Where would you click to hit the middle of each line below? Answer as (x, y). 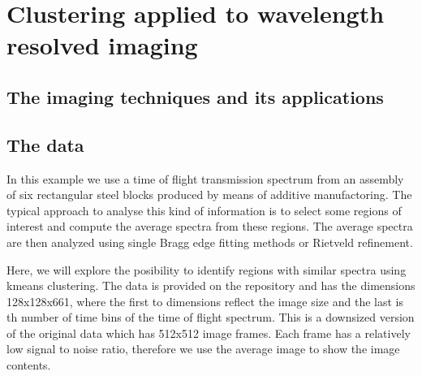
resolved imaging (102, 45)
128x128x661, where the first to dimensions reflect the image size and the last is (205, 301)
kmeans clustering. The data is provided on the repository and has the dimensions (211, 285)
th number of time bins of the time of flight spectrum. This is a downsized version (211, 317)
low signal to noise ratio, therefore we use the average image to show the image (203, 349)
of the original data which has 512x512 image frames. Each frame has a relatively (209, 333)
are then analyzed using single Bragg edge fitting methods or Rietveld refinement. (210, 242)
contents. (29, 365)
